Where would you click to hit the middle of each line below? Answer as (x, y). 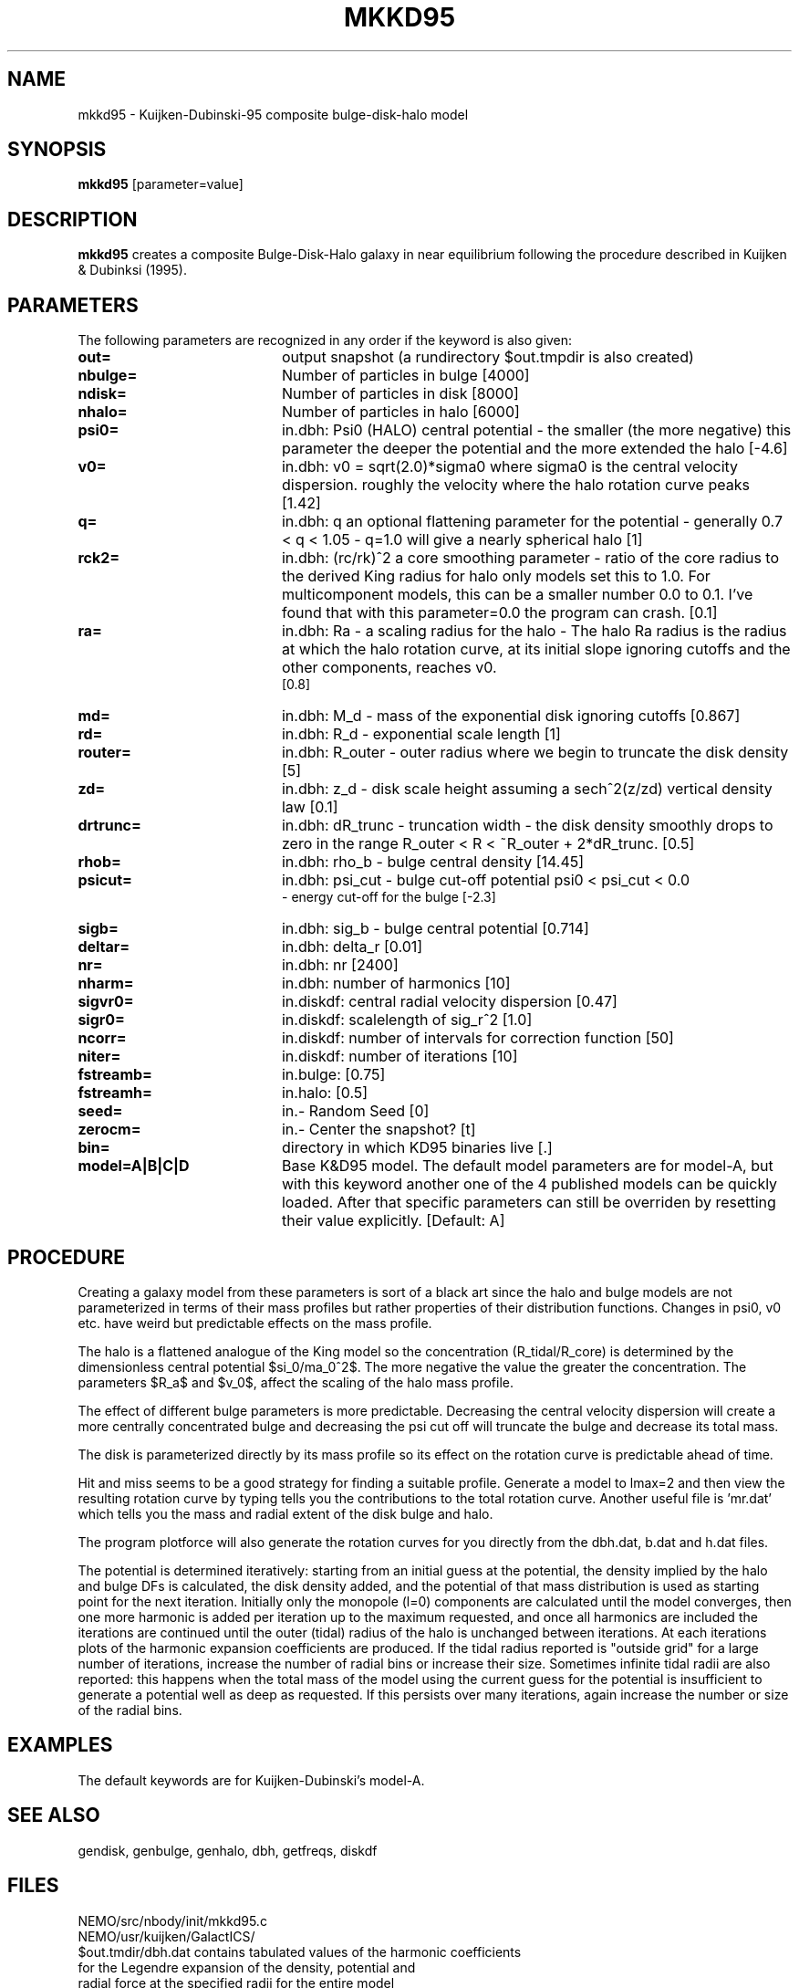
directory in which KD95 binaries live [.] (417, 1148)
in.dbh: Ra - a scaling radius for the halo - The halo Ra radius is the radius (534, 631)
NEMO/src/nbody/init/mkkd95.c (172, 1920)
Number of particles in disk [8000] (400, 394)
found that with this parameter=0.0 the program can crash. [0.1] (499, 613)
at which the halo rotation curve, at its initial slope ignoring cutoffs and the (536, 649)
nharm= (106, 984)
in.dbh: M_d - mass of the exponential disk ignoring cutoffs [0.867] (511, 716)
